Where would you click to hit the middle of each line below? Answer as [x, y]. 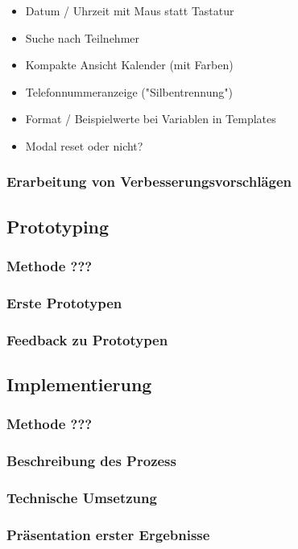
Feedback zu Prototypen [87, 339]
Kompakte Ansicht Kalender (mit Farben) [129, 65]
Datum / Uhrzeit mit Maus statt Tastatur [130, 10]
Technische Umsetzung [82, 498]
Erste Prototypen [64, 302]
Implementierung [79, 384]
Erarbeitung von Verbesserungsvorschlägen [149, 182]
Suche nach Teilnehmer [83, 37]
